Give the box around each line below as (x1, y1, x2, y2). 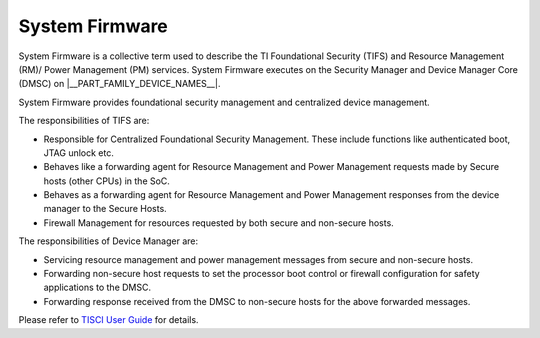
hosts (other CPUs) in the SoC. (43, 175, 170, 187)
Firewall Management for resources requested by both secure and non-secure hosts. (43, 216, 394, 229)
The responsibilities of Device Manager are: (18, 235, 199, 247)
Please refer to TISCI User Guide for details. (18, 314, 199, 326)
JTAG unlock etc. (43, 146, 114, 159)
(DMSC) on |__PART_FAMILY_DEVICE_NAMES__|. (18, 78, 221, 90)
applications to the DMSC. (43, 281, 152, 294)
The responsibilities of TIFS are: (18, 115, 150, 127)
